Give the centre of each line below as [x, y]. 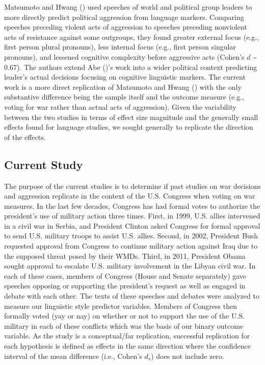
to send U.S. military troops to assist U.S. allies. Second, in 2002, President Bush [131, 236]
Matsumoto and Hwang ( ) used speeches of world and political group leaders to [128, 7]
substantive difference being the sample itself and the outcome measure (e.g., [124, 97]
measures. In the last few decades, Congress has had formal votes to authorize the [132, 205]
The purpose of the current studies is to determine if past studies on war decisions [132, 186]
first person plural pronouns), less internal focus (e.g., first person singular [120, 47]
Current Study [44, 164]
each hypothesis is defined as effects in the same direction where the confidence [127, 346]
